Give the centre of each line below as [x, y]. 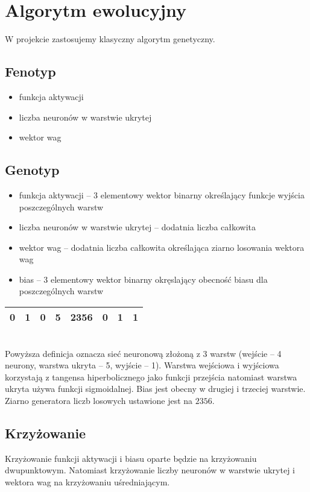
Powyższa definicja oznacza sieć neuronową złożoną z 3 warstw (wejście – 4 [143, 353]
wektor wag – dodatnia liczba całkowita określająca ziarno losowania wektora [162, 247]
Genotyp [32, 170]
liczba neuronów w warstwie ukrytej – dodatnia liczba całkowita [138, 227]
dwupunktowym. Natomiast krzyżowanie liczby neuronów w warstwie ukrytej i [150, 470]
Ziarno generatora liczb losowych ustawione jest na [99, 401]
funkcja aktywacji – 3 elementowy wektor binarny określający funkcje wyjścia [162, 194]
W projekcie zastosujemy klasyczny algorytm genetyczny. [110, 39]
